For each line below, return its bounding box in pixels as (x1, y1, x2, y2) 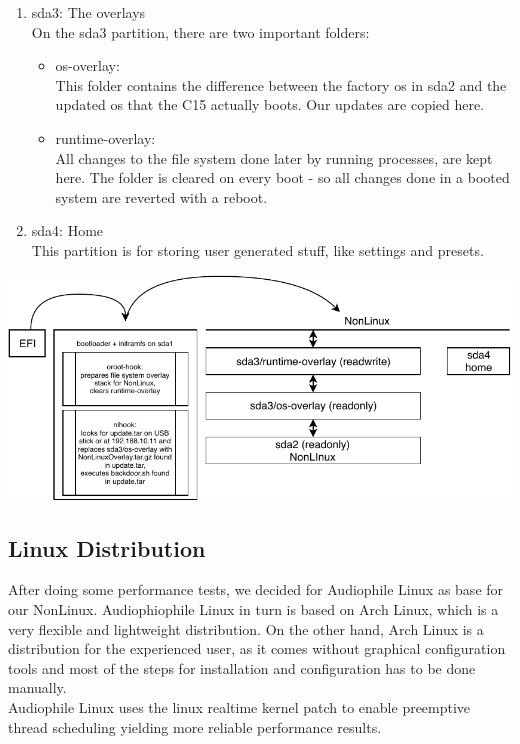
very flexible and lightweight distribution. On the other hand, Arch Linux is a (8, 618, 484, 639)
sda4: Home (31, 220, 104, 241)
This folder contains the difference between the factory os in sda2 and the (55, 74, 507, 95)
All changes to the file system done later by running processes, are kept (55, 147, 493, 168)
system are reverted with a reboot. (55, 186, 268, 207)
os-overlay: (55, 55, 120, 76)
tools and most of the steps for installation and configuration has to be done (8, 657, 476, 678)
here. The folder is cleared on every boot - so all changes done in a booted (55, 167, 510, 188)
